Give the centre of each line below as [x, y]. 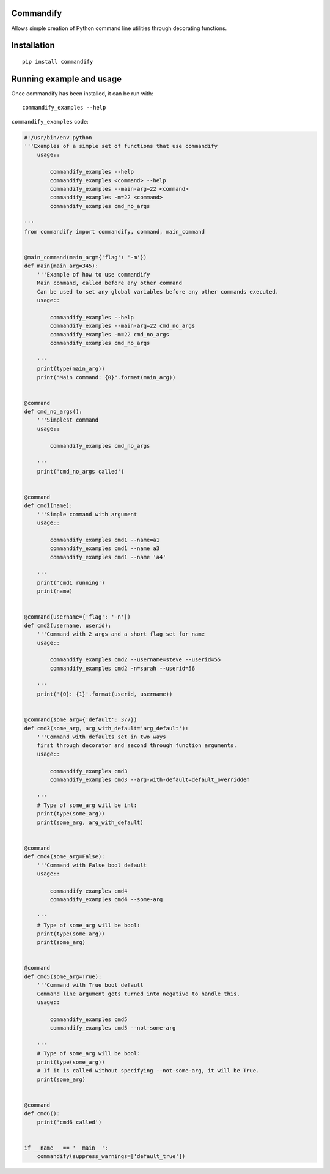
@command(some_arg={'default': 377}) [81, 720]
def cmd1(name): [49, 506]
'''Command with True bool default [90, 985]
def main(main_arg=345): [61, 266]
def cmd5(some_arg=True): [63, 976]
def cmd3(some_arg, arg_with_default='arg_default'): [106, 728]
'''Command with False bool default [92, 865]
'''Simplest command [68, 420]
